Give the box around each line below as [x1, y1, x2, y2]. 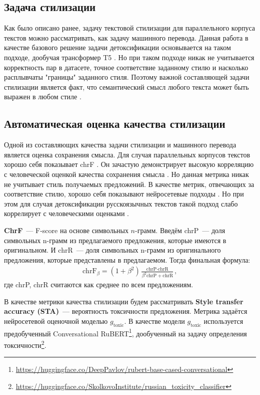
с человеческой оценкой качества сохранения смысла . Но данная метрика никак [4, 168, 249, 179]
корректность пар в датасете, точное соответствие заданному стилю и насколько [4, 62, 248, 72]
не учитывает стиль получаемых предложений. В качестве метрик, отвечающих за [4, 178, 254, 189]
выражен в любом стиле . [4, 91, 81, 102]
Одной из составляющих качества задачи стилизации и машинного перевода [4, 139, 236, 150]
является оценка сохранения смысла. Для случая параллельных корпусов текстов [4, 149, 250, 159]
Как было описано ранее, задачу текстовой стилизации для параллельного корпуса [4, 23, 255, 33]
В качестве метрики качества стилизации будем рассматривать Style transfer [4, 296, 243, 306]
